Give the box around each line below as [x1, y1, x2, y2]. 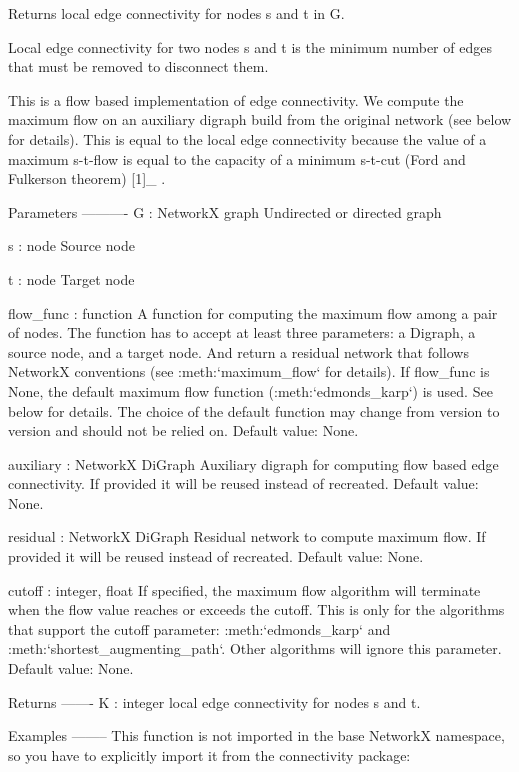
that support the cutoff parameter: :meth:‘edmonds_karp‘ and [8, 618, 391, 639]
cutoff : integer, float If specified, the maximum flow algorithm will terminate [8, 579, 481, 600]
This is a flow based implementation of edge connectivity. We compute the [8, 89, 464, 110]
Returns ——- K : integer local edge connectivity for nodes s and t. [8, 691, 421, 712]
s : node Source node [8, 235, 135, 256]
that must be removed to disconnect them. [8, 56, 269, 77]
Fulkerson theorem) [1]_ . [8, 168, 166, 189]
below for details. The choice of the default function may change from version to [8, 400, 500, 421]
